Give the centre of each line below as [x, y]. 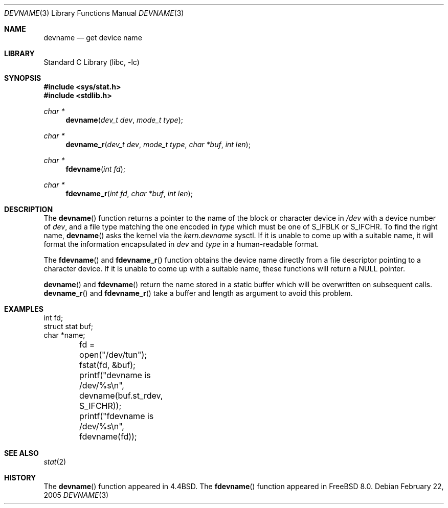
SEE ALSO [21, 453]
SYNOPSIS [23, 78]
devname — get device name [93, 38]
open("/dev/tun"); [113, 355]
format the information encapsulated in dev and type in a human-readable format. [181, 244]
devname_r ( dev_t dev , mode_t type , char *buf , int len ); [158, 144]
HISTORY [20, 478]
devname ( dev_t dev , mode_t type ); [124, 120]
